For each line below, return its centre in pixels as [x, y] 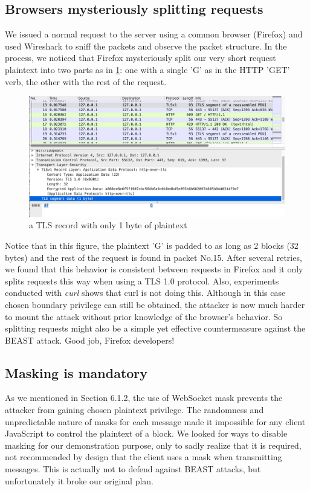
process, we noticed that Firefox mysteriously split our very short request [140, 58]
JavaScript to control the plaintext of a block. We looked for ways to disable [146, 433]
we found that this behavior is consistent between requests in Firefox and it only [154, 269]
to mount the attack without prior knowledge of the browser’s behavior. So [144, 316]
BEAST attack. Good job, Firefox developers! [90, 340]
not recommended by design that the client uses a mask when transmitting [144, 457]
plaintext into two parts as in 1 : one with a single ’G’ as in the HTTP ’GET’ [147, 69]
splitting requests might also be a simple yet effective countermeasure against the [155, 328]
